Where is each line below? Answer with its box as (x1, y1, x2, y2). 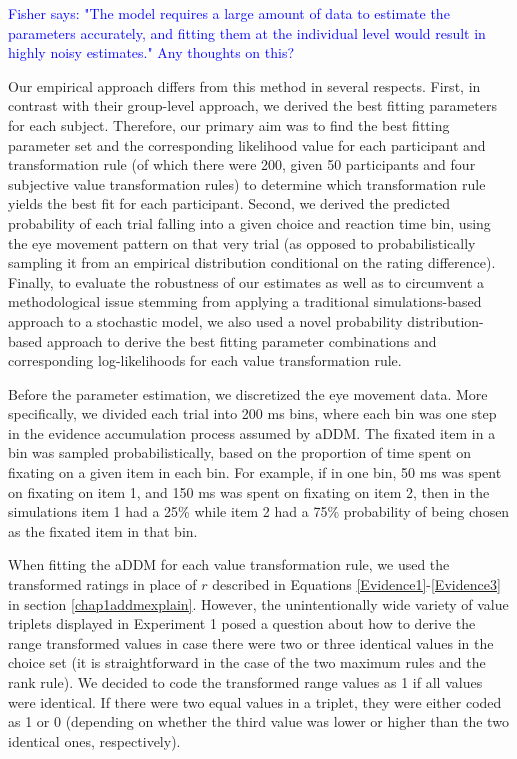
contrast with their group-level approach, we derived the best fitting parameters (8, 95, 497, 116)
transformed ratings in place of (8, 574, 197, 595)
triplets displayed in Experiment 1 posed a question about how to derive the (8, 613, 476, 634)
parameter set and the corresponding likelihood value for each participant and (8, 134, 486, 155)
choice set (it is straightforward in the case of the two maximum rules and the (8, 652, 486, 673)
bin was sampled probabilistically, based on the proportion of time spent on (8, 442, 471, 463)
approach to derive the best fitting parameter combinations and (46, 330, 437, 351)
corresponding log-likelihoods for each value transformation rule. (8, 350, 402, 371)
